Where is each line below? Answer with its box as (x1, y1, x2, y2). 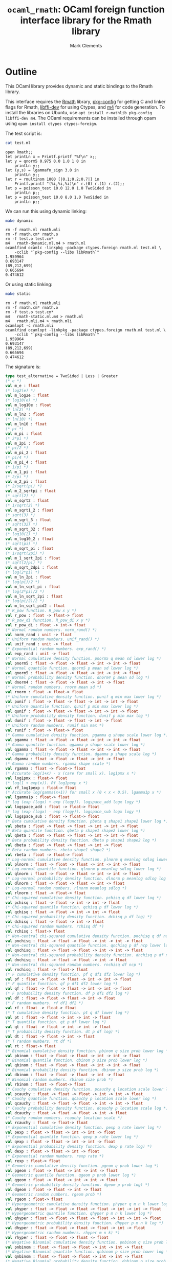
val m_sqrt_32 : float (5, 527, 54, 532)
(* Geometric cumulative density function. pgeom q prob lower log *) (5, 1163, 159, 1168)
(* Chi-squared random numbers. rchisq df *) (5, 924, 104, 929)
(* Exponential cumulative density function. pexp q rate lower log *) (5, 1125, 161, 1130)
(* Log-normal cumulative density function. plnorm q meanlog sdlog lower (5, 857, 168, 862)
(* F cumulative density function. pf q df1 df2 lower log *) (5, 972, 141, 977)
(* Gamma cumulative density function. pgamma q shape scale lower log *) (5, 732, 168, 738)
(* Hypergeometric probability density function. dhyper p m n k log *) (5, 1221, 164, 1226)
